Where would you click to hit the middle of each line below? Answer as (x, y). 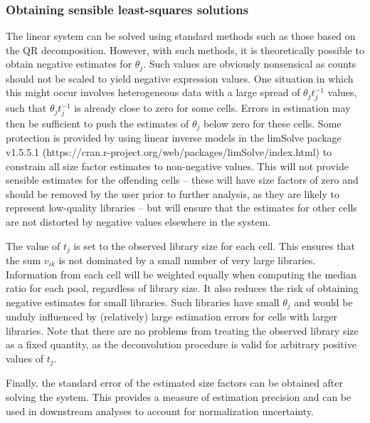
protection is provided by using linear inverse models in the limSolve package (174, 138)
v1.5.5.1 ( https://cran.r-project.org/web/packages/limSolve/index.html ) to (169, 151)
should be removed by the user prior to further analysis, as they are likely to (173, 193)
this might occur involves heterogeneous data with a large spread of (153, 92)
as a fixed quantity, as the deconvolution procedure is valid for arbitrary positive (181, 344)
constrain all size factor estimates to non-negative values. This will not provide (177, 166)
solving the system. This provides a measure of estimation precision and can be (179, 397)
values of (25, 358)
